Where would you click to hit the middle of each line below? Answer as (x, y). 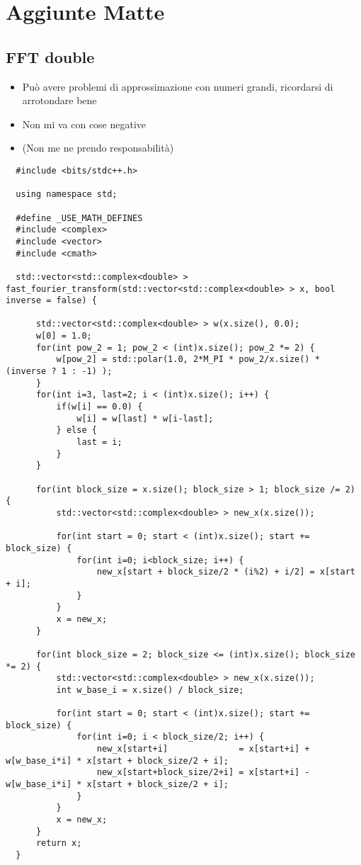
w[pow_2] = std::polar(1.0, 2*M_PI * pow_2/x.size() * (188, 360)
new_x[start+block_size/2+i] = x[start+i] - (203, 773)
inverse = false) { (51, 301)
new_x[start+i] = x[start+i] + (203, 749)
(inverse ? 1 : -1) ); (59, 372)
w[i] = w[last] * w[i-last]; (145, 418)
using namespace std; (67, 194)
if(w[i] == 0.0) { (99, 407)
